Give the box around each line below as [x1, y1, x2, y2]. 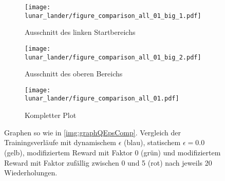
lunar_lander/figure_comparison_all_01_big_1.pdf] [25, 12, 201, 19]
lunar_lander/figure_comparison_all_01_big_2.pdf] [25, 53, 201, 61]
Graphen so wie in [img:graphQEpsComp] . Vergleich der [4, 127, 181, 137]
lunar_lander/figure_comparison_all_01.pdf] [25, 95, 179, 103]
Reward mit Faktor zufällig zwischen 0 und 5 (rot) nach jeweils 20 [4, 157, 212, 168]
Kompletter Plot [25, 110, 77, 120]
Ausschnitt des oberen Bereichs [25, 68, 123, 79]
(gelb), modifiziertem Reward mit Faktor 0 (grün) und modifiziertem [4, 147, 221, 157]
